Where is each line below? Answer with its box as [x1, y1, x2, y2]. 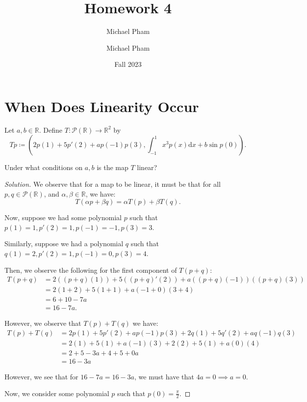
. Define [39, 124, 63, 135]
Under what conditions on [4, 162, 83, 172]
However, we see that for [4, 372, 78, 382]
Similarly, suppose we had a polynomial [4, 238, 124, 249]
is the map [97, 162, 128, 172]
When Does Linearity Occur [4, 96, 199, 116]
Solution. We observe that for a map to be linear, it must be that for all [4, 179, 221, 189]
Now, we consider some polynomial [4, 388, 109, 398]
